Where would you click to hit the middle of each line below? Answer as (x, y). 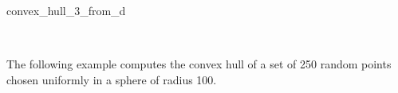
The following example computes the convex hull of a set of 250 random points (199, 64)
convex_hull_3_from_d (66, 10)
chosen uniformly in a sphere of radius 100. (112, 79)
